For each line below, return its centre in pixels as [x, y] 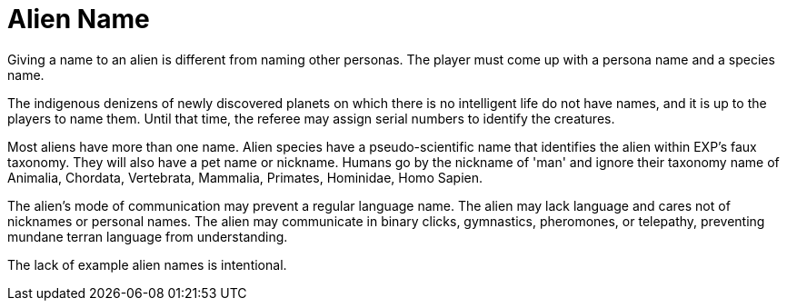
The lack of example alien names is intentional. [147, 264]
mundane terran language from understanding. [148, 236]
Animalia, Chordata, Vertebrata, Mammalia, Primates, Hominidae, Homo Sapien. [245, 177]
